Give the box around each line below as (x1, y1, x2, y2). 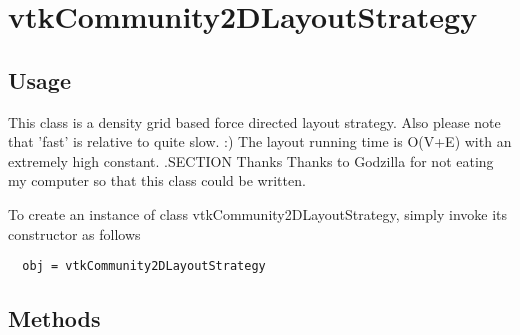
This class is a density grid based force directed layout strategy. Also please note (8, 111, 501, 132)
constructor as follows (8, 223, 141, 244)
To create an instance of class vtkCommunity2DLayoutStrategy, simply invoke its (8, 203, 507, 224)
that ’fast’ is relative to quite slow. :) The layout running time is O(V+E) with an (8, 131, 512, 152)
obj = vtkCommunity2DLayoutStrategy (22, 259, 266, 274)
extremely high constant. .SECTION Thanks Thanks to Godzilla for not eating (8, 150, 494, 171)
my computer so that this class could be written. (8, 170, 306, 191)
